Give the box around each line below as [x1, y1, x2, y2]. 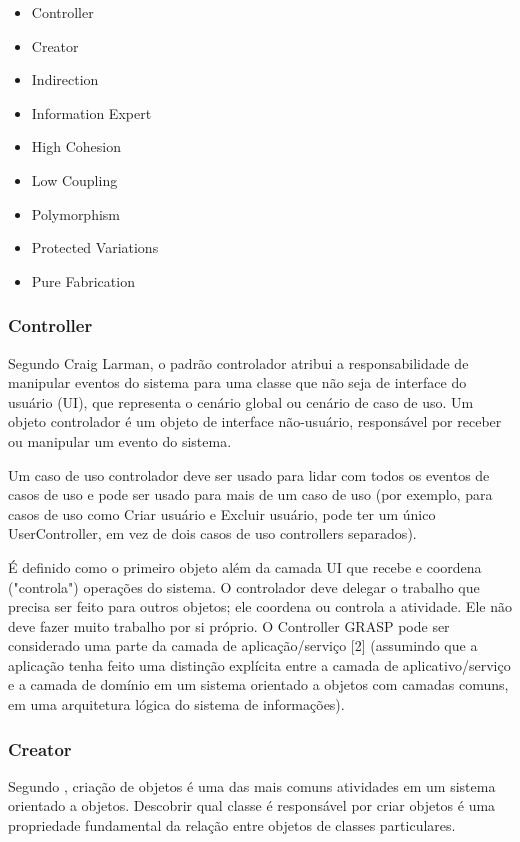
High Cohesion [31, 136, 121, 157]
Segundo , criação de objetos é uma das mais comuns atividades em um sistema [8, 775, 496, 796]
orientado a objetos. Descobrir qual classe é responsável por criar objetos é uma [8, 795, 496, 816]
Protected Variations [31, 237, 159, 258]
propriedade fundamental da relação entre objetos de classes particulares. [8, 815, 456, 836]
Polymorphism [31, 203, 121, 224]
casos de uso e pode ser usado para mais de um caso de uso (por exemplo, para [8, 484, 493, 505]
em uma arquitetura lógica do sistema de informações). [8, 694, 345, 715]
